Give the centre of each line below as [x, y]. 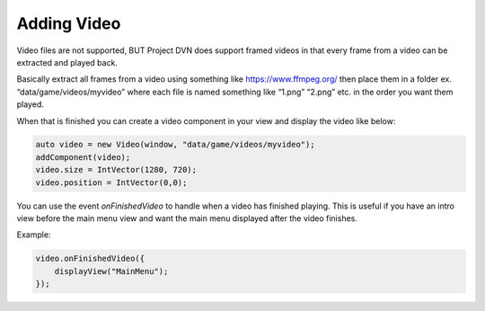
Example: [34, 235]
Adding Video [69, 23]
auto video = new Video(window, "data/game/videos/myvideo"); [175, 145]
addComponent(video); [83, 157]
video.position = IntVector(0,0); [111, 182]
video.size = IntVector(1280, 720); [116, 170]
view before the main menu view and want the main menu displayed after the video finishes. [187, 218]
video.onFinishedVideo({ [90, 259]
